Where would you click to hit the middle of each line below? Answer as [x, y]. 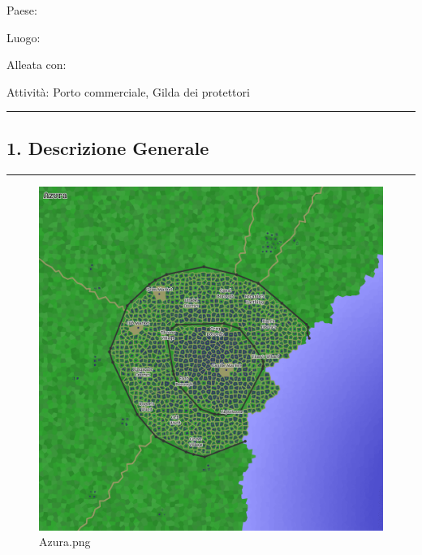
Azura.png [65, 542]
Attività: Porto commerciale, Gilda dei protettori [128, 91]
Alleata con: [37, 65]
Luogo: [24, 37]
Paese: [22, 10]
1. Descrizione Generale [108, 147]
